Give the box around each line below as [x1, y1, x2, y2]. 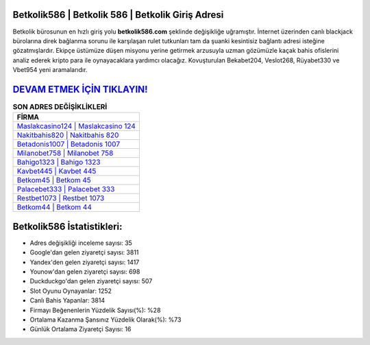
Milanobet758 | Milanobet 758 [16, 148, 114, 158]
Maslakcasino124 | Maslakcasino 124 [16, 121, 136, 131]
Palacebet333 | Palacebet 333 [16, 185, 115, 194]
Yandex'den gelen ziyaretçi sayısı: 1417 [29, 258, 140, 266]
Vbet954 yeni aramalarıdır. [12, 66, 88, 74]
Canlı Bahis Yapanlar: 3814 [29, 296, 106, 305]
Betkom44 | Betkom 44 [16, 202, 92, 212]
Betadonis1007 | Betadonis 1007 [16, 139, 120, 149]
